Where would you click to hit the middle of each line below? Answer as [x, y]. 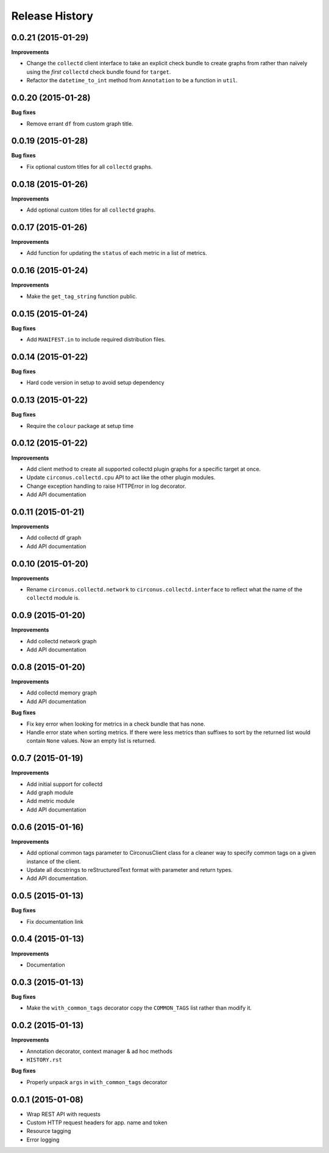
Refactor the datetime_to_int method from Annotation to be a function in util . [132, 80]
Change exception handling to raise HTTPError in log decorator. [106, 486]
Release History [52, 16]
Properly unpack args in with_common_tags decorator [97, 1082]
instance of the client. [54, 861]
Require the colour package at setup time [80, 426]
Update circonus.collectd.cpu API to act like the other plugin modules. [121, 477]
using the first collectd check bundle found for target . [99, 72]
